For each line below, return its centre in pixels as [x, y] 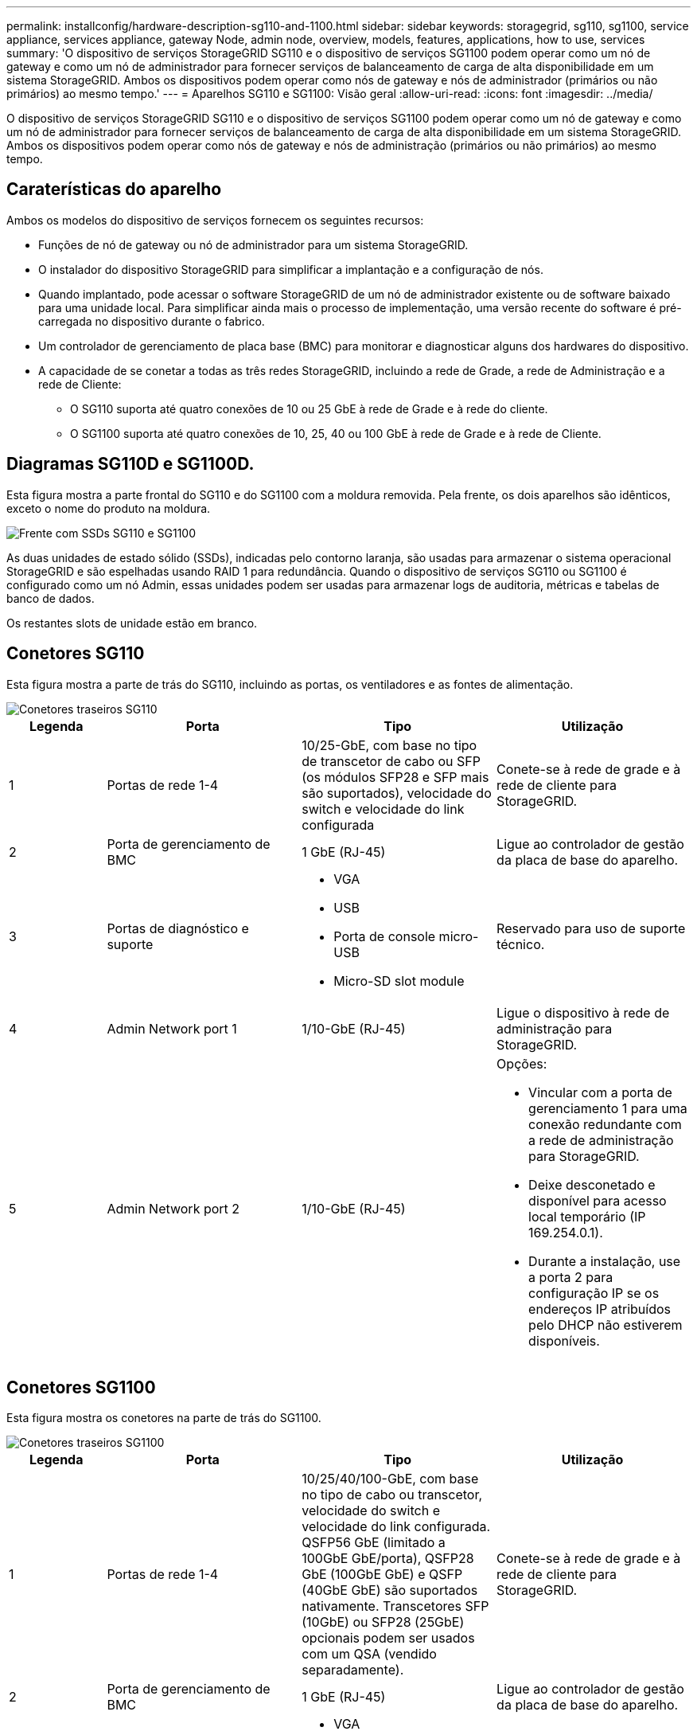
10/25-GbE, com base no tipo [389, 745]
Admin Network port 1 [172, 1028]
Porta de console [385, 936]
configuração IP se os [594, 1293]
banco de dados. [51, 598]
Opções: [522, 1063]
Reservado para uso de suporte [591, 928]
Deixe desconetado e [592, 1184]
